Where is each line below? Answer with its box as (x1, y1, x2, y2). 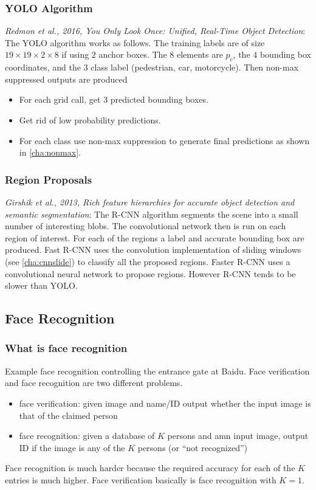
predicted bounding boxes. (110, 93, 208, 106)
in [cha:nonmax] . (19, 146, 81, 159)
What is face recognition (5, 340, 128, 356)
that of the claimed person (19, 409, 118, 421)
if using (61, 48, 89, 61)
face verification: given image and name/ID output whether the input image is (19, 396, 311, 409)
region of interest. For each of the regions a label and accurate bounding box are (5, 231, 304, 244)
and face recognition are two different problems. (5, 376, 183, 389)
